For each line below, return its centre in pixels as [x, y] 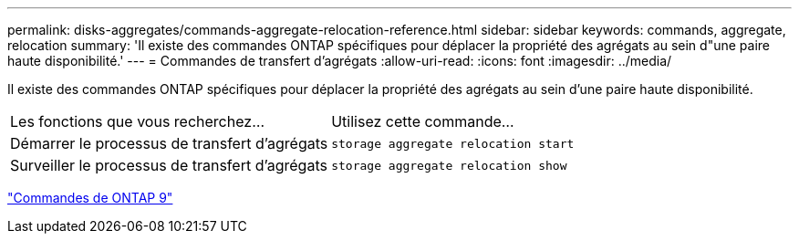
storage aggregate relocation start [453, 143]
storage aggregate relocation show [449, 165]
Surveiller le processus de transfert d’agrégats [169, 165]
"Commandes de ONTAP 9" [90, 198]
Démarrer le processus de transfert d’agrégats [169, 143]
